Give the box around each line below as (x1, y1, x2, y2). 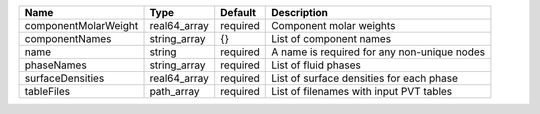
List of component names (271, 32, 392, 45)
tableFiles (24, 85, 70, 98)
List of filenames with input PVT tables (271, 85, 453, 98)
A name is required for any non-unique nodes (271, 45, 485, 59)
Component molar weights (271, 19, 396, 32)
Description (271, 6, 329, 19)
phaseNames (24, 58, 87, 72)
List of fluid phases (271, 58, 362, 72)
